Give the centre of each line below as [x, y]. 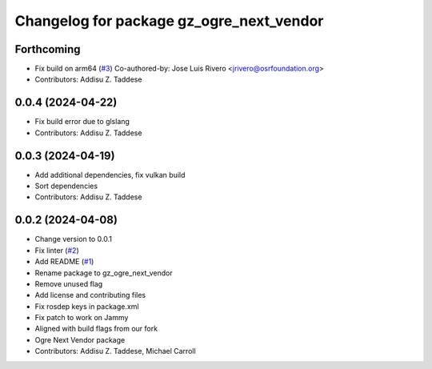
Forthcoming [48, 49]
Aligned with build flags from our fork [96, 329]
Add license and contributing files [90, 295]
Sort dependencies [66, 186]
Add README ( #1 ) [64, 262]
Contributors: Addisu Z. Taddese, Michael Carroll [115, 351]
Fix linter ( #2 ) [57, 250]
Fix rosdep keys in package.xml [87, 306]
